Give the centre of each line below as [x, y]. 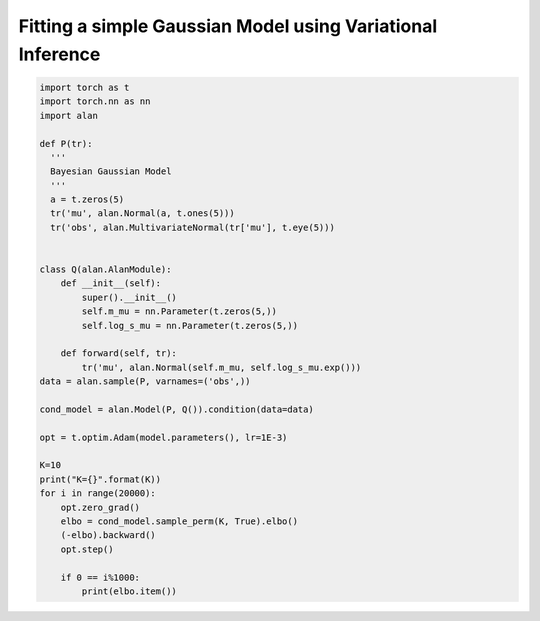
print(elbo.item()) [129, 591]
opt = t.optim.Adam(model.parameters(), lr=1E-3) [163, 437]
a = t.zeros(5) [87, 199]
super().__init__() [129, 297]
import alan [69, 115]
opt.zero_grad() [100, 507]
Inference [59, 54]
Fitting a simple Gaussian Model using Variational [228, 26]
